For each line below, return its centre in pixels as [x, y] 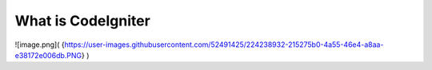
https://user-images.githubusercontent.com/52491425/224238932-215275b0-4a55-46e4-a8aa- [224, 45]
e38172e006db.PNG [48, 55]
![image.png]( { [40, 45]
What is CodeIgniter [83, 21]
